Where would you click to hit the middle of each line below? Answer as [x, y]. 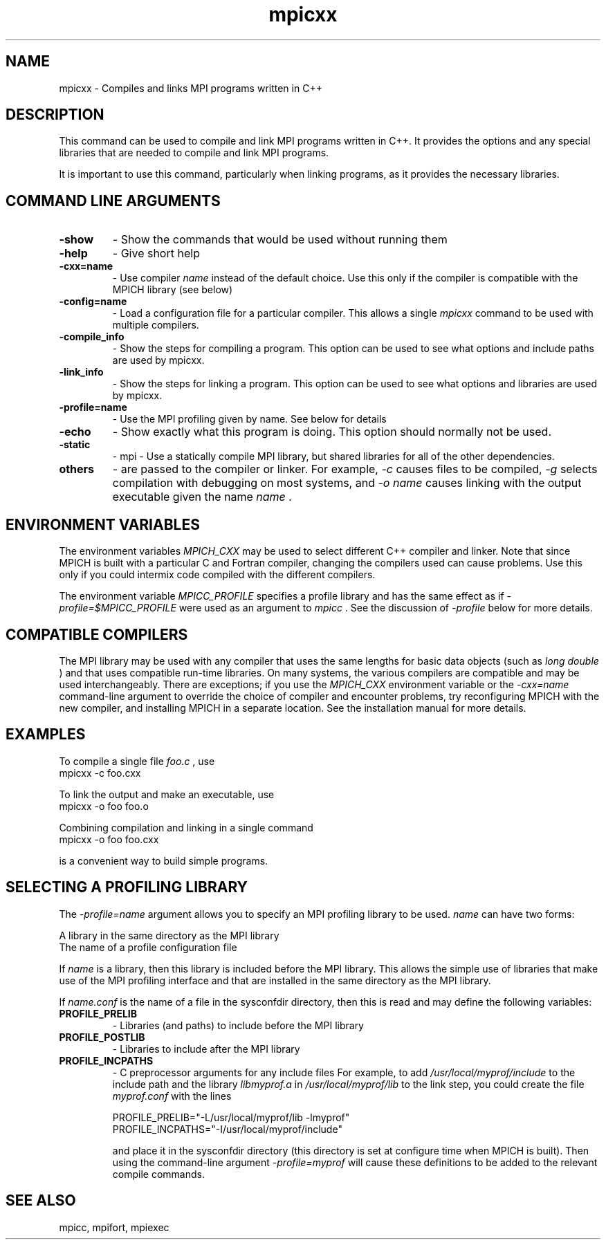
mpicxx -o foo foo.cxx [109, 839]
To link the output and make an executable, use [167, 794]
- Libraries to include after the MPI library [206, 1049]
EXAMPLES [46, 735]
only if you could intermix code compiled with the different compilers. [217, 575]
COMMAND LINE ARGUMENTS [113, 201]
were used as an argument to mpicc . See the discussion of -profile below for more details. [386, 608]
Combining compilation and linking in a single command [186, 827]
